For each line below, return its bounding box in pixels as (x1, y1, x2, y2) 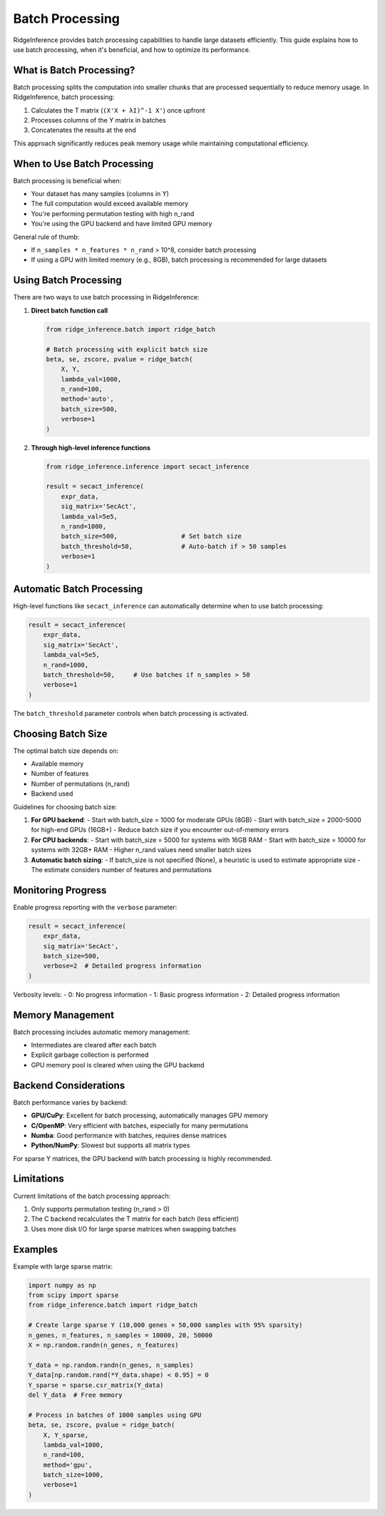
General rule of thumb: (13, 232, 80, 241)
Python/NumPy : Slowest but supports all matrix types (31, 1141, 190, 1149)
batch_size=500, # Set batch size (61, 532, 242, 541)
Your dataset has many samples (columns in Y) (31, 190, 169, 198)
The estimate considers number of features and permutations (31, 865, 212, 874)
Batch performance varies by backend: (13, 1098, 128, 1107)
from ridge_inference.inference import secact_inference (46, 462, 250, 471)
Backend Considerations (13, 1079, 125, 1091)
